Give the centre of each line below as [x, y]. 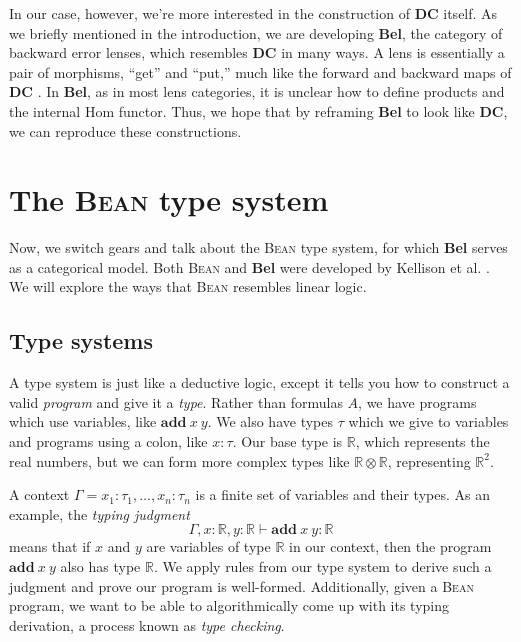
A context [39, 494]
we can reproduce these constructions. [125, 130]
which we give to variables [428, 421]
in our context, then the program [390, 546]
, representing [429, 460]
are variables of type [208, 546]
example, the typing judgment [99, 513]
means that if [50, 546]
